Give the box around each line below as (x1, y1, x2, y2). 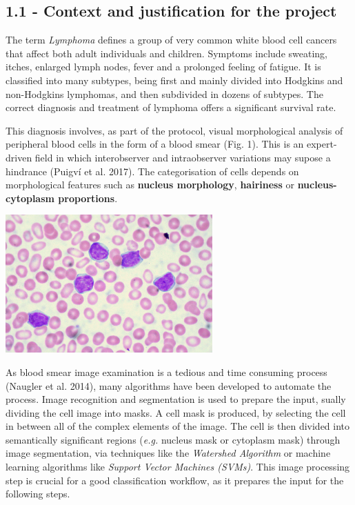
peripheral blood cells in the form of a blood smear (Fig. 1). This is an (6, 137, 304, 151)
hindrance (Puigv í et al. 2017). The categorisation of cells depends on (6, 164, 299, 178)
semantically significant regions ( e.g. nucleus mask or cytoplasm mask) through (6, 432, 341, 446)
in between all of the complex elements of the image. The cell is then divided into (6, 419, 350, 433)
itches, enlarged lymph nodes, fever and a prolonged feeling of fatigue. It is (6, 59, 321, 74)
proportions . (58, 190, 118, 205)
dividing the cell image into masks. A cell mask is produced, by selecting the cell (6, 405, 346, 419)
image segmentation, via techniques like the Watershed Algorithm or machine (6, 446, 331, 460)
